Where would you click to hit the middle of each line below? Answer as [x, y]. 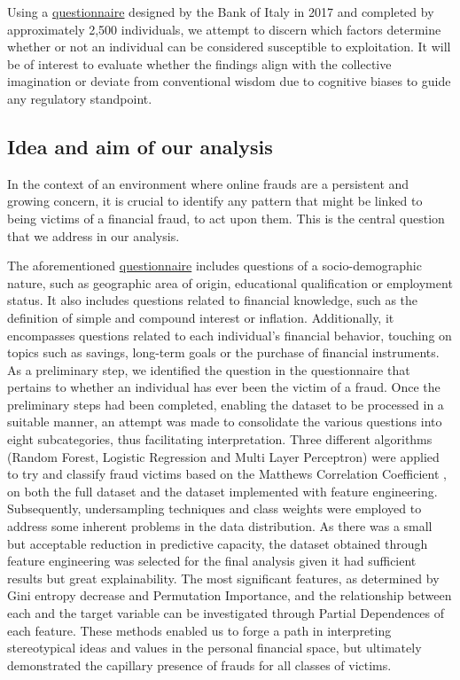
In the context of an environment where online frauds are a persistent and [208, 183]
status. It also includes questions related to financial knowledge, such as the [213, 300]
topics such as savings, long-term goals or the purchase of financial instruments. [223, 352]
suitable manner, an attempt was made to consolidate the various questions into [225, 422]
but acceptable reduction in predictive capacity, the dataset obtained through [218, 543]
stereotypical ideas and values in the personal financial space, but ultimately [214, 648]
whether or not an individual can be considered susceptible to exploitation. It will [229, 47]
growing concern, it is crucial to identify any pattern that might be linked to [215, 201]
